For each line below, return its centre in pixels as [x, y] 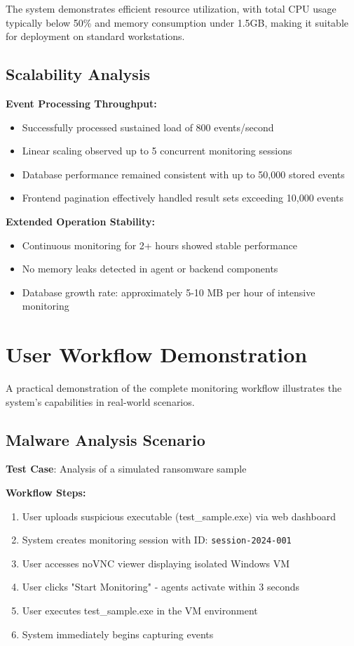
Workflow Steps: [46, 493]
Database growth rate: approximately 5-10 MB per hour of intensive [169, 292]
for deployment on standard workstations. [95, 36]
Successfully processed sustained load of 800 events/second [148, 127]
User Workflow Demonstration [157, 354]
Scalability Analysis [78, 74]
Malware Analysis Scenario [105, 439]
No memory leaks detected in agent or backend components [150, 269]
